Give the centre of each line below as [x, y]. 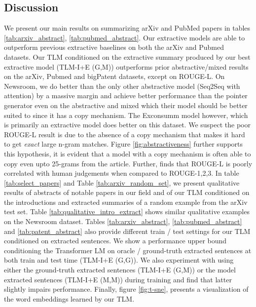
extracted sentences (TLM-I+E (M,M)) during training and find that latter [118, 279]
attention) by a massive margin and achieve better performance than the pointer [126, 96]
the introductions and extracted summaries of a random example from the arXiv [126, 202]
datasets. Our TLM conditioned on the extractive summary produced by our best [127, 57]
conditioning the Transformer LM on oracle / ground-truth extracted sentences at [128, 250]
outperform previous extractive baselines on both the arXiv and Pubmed [114, 47]
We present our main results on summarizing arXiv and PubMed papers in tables [127, 28]
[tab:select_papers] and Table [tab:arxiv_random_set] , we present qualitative [122, 182]
